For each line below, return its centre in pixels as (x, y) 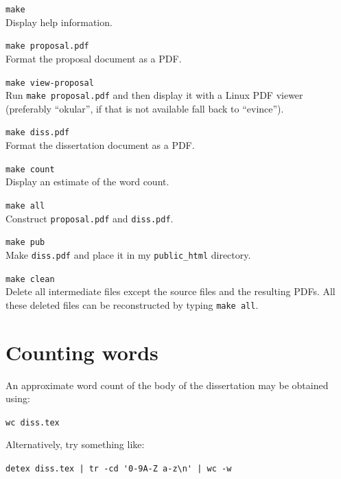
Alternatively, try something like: (75, 444)
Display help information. (59, 22)
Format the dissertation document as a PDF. (100, 145)
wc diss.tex (33, 422)
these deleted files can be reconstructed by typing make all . (132, 304)
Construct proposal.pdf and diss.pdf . (90, 218)
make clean (30, 279)
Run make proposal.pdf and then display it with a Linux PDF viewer (154, 95)
